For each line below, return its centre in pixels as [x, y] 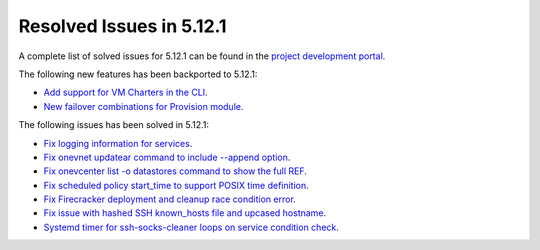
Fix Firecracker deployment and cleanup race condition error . [170, 199]
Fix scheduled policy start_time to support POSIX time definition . [176, 185]
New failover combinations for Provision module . [143, 106]
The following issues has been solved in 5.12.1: [114, 125]
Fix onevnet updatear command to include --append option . [167, 157]
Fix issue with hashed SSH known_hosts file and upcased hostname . [185, 213]
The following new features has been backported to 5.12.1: [138, 74]
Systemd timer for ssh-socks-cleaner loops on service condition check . [191, 227]
